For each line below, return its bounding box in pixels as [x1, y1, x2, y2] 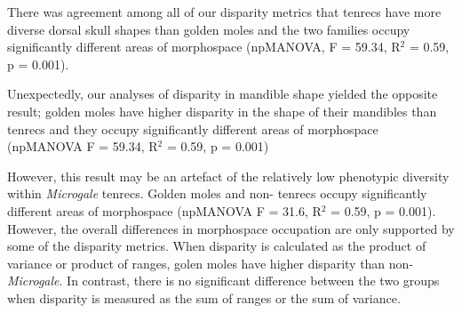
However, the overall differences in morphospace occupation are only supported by [7, 219, 455, 237]
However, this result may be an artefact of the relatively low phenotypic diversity [7, 166, 450, 185]
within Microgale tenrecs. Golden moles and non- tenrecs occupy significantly [7, 184, 427, 203]
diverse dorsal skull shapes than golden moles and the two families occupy [7, 20, 410, 38]
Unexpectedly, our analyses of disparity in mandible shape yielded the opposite [7, 84, 438, 103]
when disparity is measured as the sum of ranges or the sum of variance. [7, 288, 401, 307]
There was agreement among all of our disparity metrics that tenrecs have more [7, 3, 442, 20]
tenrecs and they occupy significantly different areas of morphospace [7, 119, 378, 138]
